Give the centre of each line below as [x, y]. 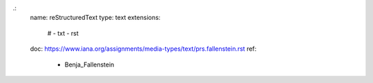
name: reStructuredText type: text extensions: [95, 18]
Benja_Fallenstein [89, 64]
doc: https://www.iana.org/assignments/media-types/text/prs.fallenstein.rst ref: [143, 49]
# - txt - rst [63, 33]
